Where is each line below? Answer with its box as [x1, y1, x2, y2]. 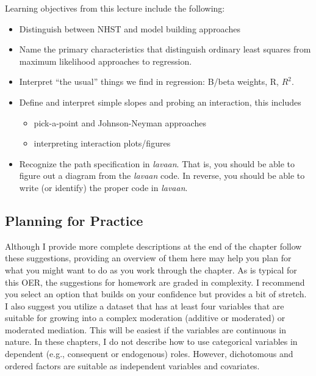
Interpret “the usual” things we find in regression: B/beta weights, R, [19, 75, 279, 88]
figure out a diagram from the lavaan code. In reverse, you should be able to [19, 169, 305, 182]
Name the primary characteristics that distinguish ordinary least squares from [19, 43, 311, 56]
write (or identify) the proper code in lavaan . [19, 181, 188, 193]
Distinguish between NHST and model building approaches [19, 22, 240, 35]
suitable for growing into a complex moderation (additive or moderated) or [5, 311, 285, 324]
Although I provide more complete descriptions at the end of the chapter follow [5, 239, 302, 252]
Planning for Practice [5, 211, 143, 230]
